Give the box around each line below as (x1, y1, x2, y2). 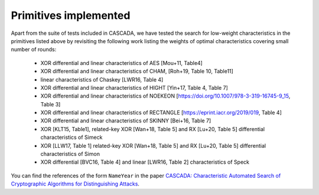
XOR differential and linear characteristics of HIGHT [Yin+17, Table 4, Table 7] (40, 84, 229, 91)
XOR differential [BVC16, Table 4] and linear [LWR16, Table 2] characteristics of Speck (40, 158, 250, 165)
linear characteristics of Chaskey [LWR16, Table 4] (40, 76, 164, 83)
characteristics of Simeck (40, 134, 103, 141)
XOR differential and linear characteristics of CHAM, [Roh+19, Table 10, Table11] (40, 68, 233, 75)
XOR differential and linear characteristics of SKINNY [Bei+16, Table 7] (40, 117, 211, 124)
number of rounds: (11, 46, 57, 53)
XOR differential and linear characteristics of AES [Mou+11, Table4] (40, 59, 203, 66)
